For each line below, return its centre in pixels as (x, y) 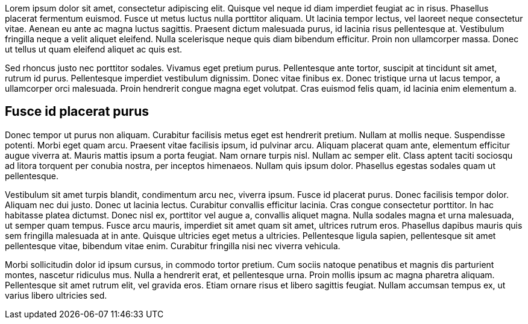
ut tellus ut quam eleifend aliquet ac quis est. (94, 49)
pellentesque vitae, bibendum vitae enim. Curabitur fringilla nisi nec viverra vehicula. (173, 246)
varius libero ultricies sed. (56, 295)
